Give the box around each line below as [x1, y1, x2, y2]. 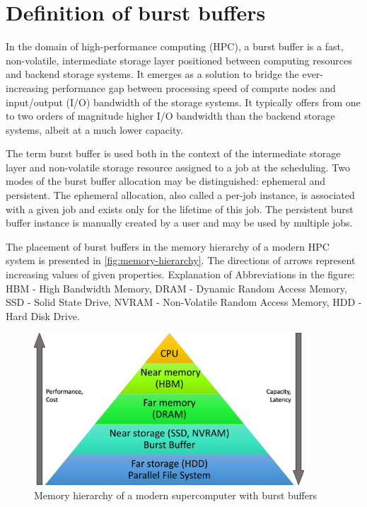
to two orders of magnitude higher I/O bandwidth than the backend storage [6, 108, 335, 123]
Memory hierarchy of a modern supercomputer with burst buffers [34, 487, 317, 502]
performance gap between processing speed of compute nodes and [52, 80, 336, 95]
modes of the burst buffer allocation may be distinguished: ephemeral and [6, 173, 325, 188]
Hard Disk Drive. [6, 308, 80, 323]
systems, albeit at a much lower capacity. [6, 122, 184, 137]
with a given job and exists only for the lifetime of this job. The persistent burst [6, 201, 354, 216]
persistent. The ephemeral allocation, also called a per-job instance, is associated [6, 188, 355, 203]
